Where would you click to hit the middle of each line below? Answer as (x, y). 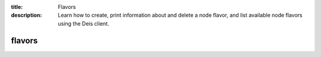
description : (26, 15)
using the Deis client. (84, 23)
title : (17, 7)
